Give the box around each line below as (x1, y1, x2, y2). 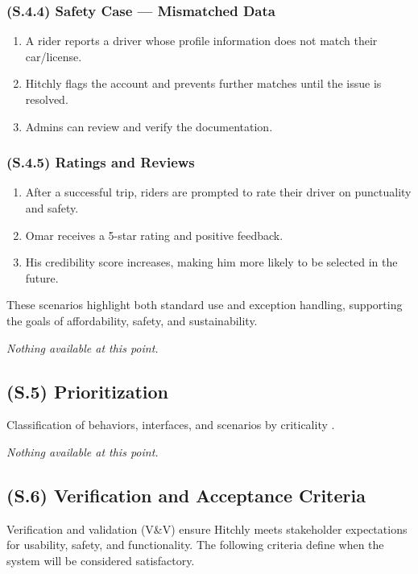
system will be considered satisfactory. (6, 551, 195, 568)
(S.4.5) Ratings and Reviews (6, 152, 195, 172)
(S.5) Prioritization (6, 378, 169, 403)
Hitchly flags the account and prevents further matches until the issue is (25, 75, 382, 92)
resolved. (25, 91, 68, 107)
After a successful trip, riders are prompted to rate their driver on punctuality (25, 184, 412, 200)
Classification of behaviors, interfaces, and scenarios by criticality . (6, 416, 335, 433)
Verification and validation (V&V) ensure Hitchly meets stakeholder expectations (6, 520, 408, 537)
